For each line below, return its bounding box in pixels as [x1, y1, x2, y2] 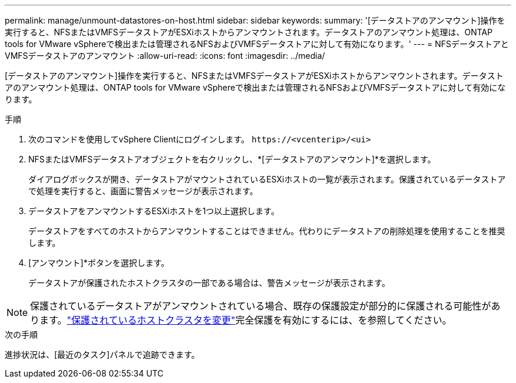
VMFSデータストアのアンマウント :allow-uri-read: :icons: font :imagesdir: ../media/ [5, 51, 325, 61]
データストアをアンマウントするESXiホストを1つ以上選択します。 [28, 206, 279, 216]
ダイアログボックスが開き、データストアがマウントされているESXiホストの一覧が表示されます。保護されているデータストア [28, 174, 506, 184]
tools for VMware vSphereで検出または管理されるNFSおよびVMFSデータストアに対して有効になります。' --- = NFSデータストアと [5, 39, 509, 49]
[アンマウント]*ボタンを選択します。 [28, 258, 170, 268]
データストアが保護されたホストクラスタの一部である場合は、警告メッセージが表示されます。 [28, 278, 390, 288]
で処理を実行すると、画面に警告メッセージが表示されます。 [28, 186, 258, 196]
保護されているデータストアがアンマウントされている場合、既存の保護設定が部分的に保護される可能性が [30, 300, 491, 312]
